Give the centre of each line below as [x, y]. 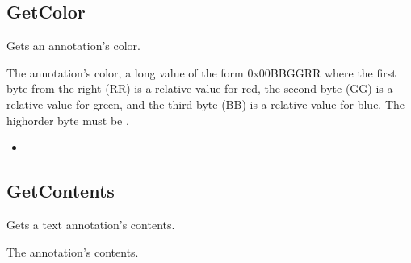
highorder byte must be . [68, 120]
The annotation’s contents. [73, 251]
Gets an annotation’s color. [73, 46]
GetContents [61, 191]
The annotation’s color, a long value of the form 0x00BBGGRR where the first [201, 72]
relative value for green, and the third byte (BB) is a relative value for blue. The [206, 104]
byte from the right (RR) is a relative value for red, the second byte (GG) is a [200, 88]
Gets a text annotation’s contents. [91, 224]
